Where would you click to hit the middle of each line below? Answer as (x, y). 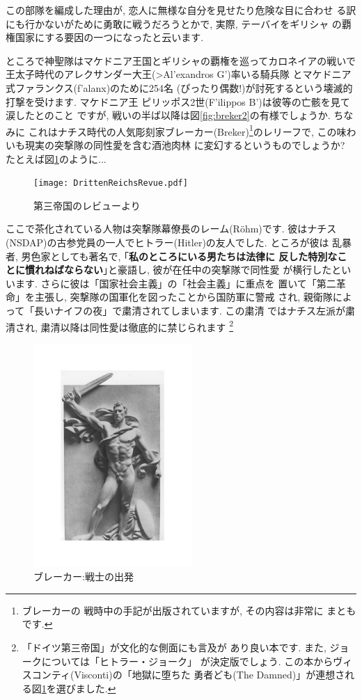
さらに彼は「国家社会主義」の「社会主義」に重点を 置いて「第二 (188, 283)
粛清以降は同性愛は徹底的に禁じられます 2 (137, 326)
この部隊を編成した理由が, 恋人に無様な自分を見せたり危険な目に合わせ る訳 (181, 10)
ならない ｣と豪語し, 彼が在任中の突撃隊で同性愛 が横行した (198, 270)
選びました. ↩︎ (86, 688)
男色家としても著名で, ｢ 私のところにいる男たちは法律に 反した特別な (179, 256)
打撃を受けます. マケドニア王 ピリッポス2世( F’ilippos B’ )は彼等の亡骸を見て (178, 101)
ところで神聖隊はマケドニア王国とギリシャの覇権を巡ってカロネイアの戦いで (181, 60)
